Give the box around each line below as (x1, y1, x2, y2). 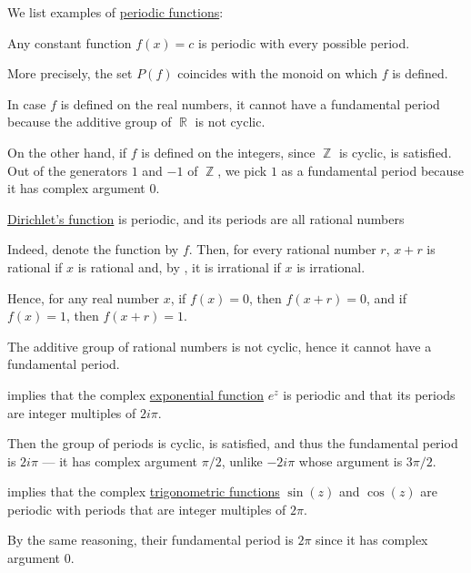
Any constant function (7, 33, 132, 52)
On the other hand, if (7, 142, 127, 161)
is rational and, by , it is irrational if (77, 257, 281, 276)
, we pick (217, 160, 267, 179)
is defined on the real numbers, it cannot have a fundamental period (60, 94, 440, 113)
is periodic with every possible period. (198, 33, 410, 52)
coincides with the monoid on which (177, 64, 377, 83)
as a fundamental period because (281, 160, 465, 179)
